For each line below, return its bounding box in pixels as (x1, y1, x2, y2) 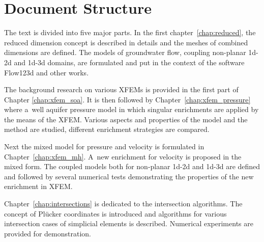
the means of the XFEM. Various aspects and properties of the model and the (4, 114, 248, 124)
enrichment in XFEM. (4, 181, 73, 192)
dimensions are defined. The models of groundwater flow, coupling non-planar (4, 47, 246, 58)
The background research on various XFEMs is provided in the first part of (4, 84, 239, 95)
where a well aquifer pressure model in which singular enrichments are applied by (4, 104, 259, 115)
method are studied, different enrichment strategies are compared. (4, 124, 210, 135)
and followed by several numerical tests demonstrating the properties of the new (4, 171, 254, 181)
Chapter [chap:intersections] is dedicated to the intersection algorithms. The (4, 198, 243, 209)
